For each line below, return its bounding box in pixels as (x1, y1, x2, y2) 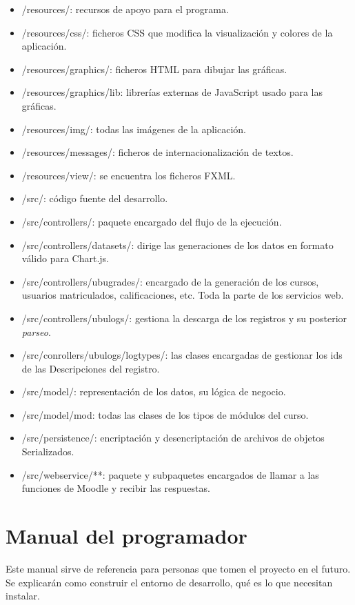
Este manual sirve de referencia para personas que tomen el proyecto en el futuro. (6, 561, 351, 575)
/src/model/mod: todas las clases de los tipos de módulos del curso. (21, 407, 309, 421)
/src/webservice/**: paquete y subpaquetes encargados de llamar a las (21, 467, 319, 482)
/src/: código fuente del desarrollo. (21, 191, 168, 206)
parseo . (21, 324, 51, 339)
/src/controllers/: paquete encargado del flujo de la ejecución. (21, 214, 282, 228)
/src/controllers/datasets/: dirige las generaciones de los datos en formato (21, 237, 334, 252)
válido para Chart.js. (21, 251, 109, 266)
